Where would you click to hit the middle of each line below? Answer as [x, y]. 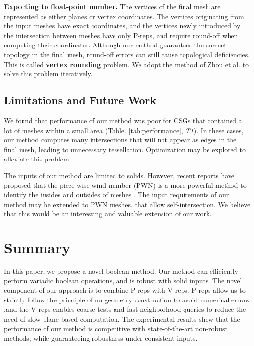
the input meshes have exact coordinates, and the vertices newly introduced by [122, 26]
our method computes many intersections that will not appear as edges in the [120, 140]
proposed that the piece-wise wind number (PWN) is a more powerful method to [125, 185]
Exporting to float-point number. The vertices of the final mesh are [112, 6]
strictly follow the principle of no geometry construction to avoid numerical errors [127, 299]
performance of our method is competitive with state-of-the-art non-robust [116, 328]
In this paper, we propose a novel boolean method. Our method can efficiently [121, 271]
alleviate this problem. [37, 159]
